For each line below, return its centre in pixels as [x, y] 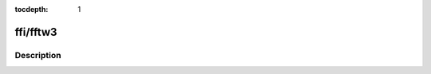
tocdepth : [32, 9]
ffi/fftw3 [36, 32]
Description [38, 55]
